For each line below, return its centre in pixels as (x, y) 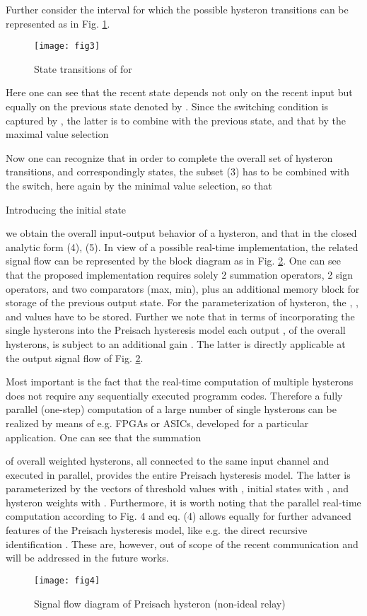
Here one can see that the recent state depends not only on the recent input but (179, 92)
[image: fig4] (67, 580)
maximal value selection (57, 134)
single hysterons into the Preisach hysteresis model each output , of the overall (176, 330)
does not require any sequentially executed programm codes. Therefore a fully (174, 395)
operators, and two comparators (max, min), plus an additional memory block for (183, 288)
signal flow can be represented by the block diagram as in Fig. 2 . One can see (173, 261)
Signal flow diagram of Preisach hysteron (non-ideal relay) (160, 603)
